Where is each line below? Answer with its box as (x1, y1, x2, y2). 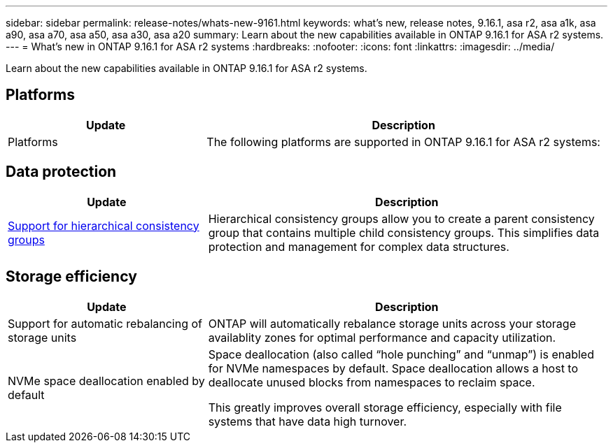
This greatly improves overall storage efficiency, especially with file (208, 400, 562, 414)
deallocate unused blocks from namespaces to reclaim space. (208, 375, 535, 389)
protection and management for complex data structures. (208, 239, 509, 254)
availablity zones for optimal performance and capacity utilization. (208, 330, 556, 345)
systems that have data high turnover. (208, 414, 407, 428)
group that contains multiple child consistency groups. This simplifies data (208, 225, 600, 240)
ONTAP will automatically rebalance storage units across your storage (208, 316, 576, 331)
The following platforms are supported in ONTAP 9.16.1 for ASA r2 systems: (206, 134, 600, 149)
